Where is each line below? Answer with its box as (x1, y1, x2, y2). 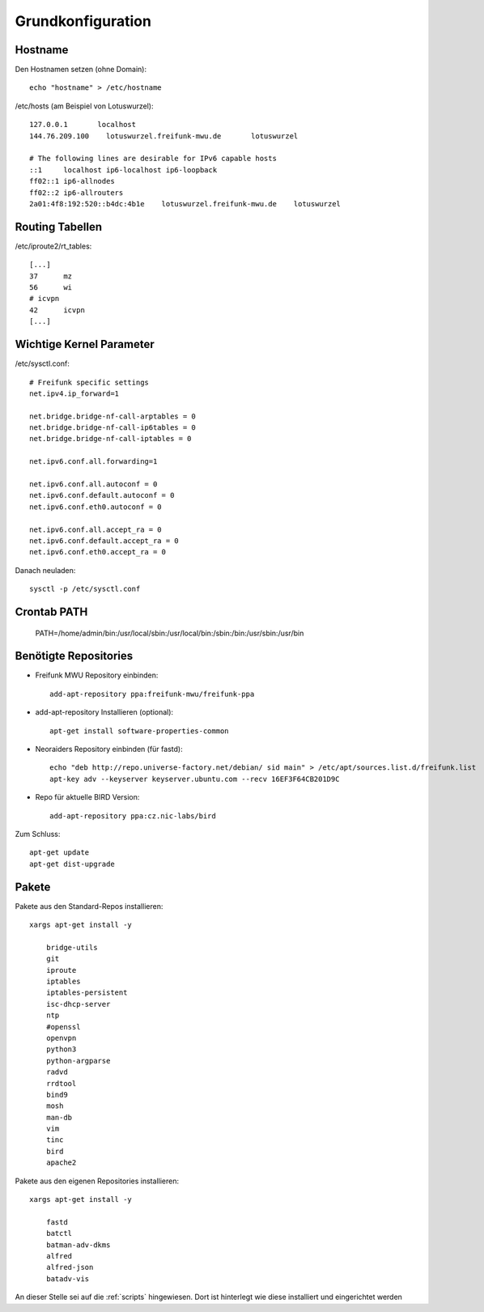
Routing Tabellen (15, 219, 103, 234)
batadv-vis (45, 1274, 90, 1283)
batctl (45, 1229, 73, 1238)
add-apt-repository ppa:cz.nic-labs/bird (49, 811, 216, 821)
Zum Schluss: (15, 829, 61, 839)
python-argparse (45, 1056, 111, 1065)
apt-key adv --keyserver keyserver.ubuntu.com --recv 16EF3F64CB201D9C (49, 774, 340, 783)
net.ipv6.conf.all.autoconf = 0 (29, 480, 158, 489)
